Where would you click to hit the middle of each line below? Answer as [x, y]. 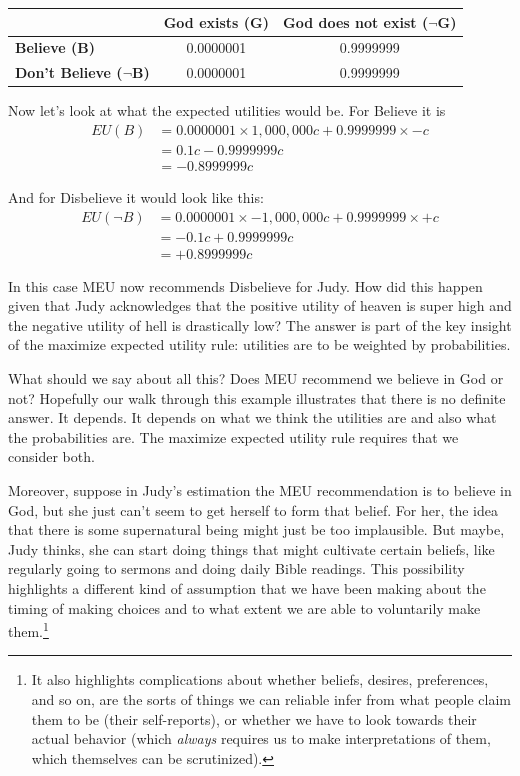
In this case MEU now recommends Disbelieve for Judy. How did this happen [245, 285]
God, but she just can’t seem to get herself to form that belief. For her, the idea [253, 509]
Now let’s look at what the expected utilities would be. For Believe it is [227, 110]
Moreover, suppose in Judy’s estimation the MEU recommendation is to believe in [260, 490]
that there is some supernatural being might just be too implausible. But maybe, [256, 529]
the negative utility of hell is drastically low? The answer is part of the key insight [260, 324]
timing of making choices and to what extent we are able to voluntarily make [244, 607]
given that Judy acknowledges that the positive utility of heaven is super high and [260, 305]
